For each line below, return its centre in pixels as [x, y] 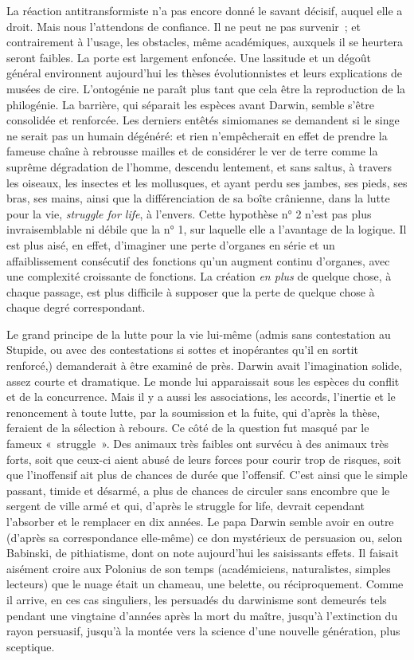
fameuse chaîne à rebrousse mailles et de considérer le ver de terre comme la [192, 151]
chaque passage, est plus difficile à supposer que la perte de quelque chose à [191, 291]
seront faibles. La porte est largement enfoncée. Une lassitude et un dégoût [189, 57]
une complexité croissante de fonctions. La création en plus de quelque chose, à [199, 276]
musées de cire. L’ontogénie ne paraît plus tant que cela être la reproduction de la [206, 88]
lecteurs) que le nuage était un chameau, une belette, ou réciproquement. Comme [205, 584]
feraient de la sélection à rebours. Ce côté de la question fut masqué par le [188, 428]
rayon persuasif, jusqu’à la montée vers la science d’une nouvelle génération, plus [203, 631]
